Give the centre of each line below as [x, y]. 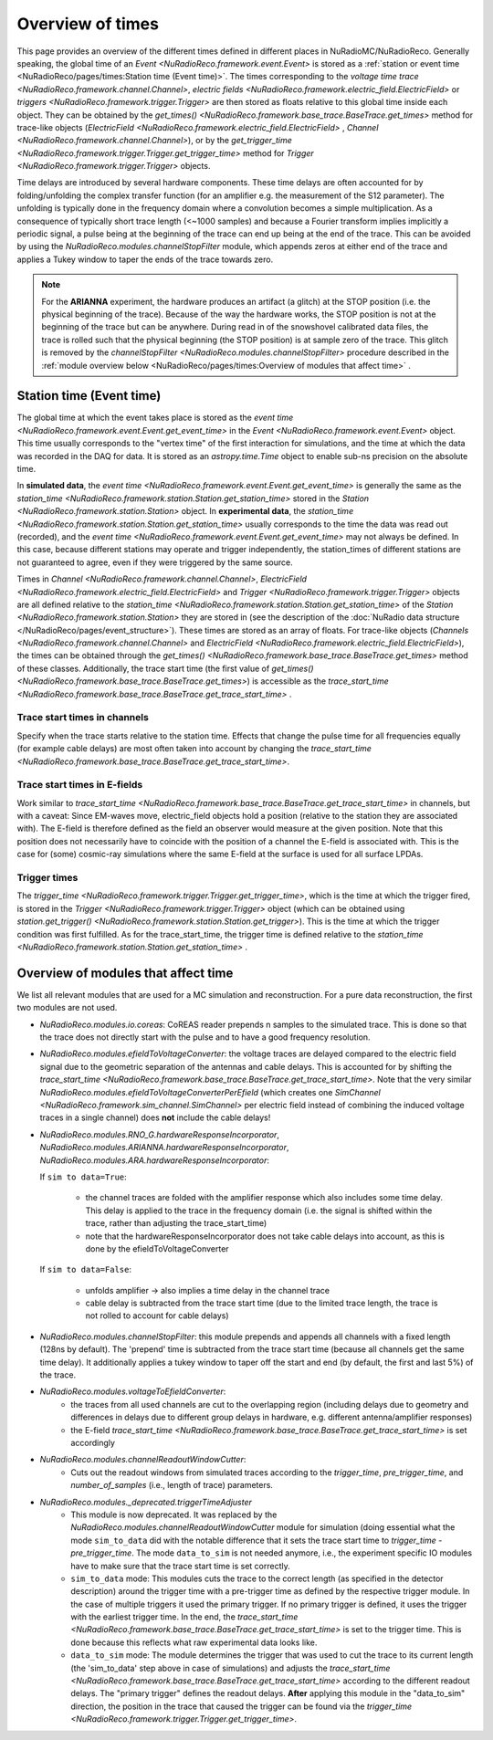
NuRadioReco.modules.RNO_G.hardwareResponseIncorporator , [160, 1134]
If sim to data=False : [86, 1270]
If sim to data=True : [83, 1177]
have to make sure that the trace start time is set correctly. [181, 1566]
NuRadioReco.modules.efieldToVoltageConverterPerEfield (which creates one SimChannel [210, 1092]
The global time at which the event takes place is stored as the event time [155, 418]
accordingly [93, 1442]
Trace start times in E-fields [80, 785]
